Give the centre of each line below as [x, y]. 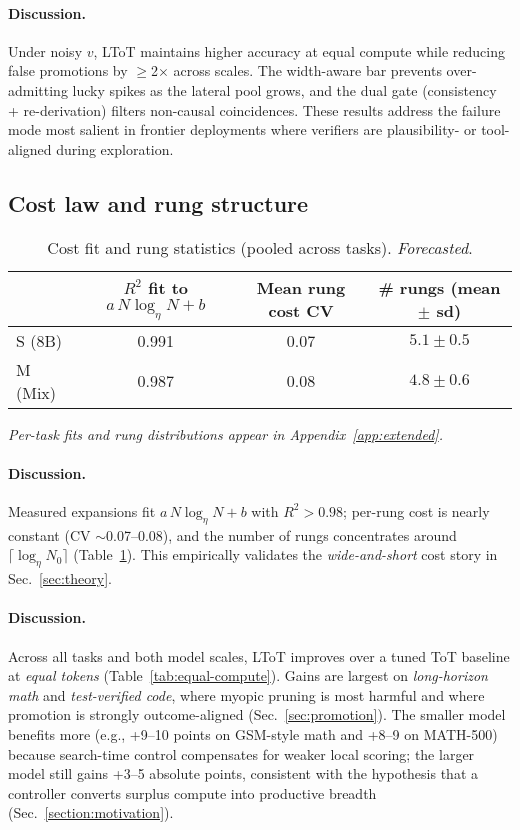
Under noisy [45, 50]
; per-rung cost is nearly [416, 510]
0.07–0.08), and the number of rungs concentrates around [281, 534]
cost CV [301, 310]
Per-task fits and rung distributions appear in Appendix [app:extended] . [225, 433]
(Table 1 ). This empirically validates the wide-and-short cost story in [285, 554]
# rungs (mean [439, 287]
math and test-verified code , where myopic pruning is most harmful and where [246, 694]
